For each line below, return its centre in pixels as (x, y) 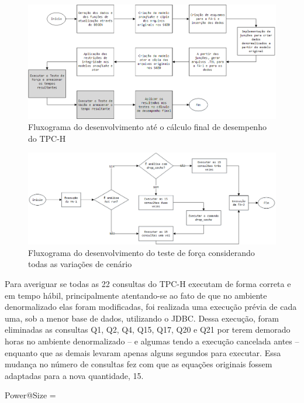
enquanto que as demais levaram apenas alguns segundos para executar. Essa (143, 352)
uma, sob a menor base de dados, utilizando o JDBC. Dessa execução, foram (142, 318)
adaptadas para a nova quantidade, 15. (74, 375)
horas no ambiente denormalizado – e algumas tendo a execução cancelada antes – (152, 341)
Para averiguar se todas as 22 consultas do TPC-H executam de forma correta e (148, 284)
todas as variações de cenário (80, 264)
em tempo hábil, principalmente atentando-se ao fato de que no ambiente (136, 295)
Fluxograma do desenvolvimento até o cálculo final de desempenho (147, 127)
